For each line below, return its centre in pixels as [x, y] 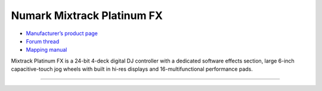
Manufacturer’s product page [62, 33]
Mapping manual [47, 50]
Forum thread [43, 41]
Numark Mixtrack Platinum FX [87, 15]
